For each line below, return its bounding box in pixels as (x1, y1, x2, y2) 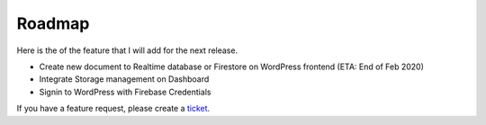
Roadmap (16, 13, 90, 33)
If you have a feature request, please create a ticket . (16, 103, 211, 114)
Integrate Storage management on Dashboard (39, 74, 210, 85)
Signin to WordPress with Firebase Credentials (39, 86, 211, 97)
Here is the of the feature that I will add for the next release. (16, 45, 238, 56)
